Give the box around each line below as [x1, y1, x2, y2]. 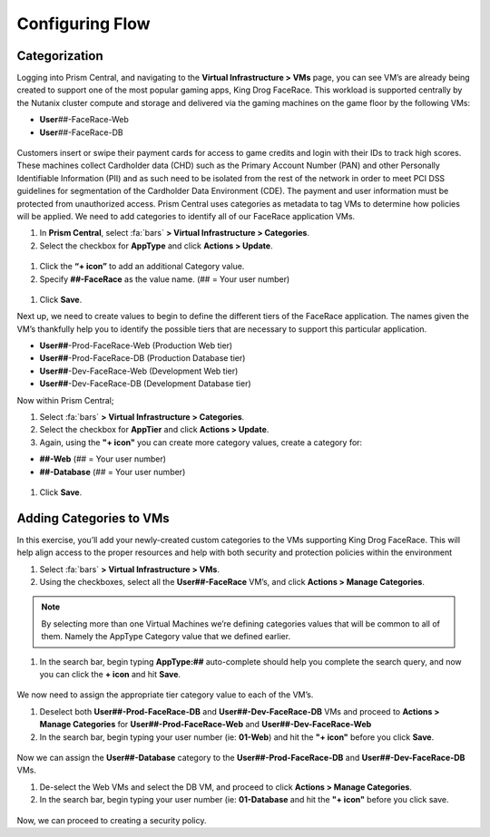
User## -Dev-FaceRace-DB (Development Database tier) [39, 378, 251, 389]
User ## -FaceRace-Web [39, 114, 129, 125]
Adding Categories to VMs [16, 511, 170, 526]
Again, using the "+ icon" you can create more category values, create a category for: [39, 436, 363, 448]
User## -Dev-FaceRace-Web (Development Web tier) [39, 365, 239, 376]
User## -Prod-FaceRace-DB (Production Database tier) [39, 353, 246, 364]
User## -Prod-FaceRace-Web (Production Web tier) [39, 340, 233, 351]
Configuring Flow [16, 14, 151, 34]
